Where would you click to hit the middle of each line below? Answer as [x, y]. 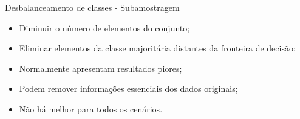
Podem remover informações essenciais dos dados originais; [128, 88]
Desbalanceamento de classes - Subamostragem [92, 7]
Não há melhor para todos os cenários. [91, 108]
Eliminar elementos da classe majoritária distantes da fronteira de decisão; [157, 48]
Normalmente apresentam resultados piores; [101, 68]
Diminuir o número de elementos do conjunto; [104, 27]
